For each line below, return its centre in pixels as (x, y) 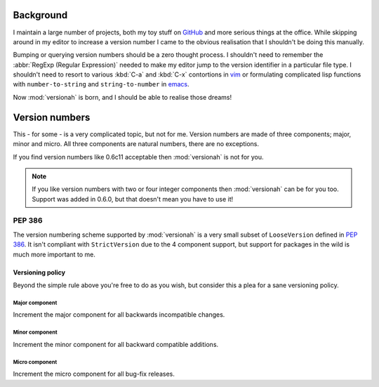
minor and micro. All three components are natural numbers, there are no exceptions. (136, 144)
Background (40, 15)
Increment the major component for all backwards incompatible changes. (119, 315)
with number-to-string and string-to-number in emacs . (101, 84)
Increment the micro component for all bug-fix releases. (94, 374)
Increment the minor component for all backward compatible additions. (116, 344)
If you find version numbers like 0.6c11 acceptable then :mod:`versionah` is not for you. (138, 157)
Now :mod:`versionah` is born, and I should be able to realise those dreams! (122, 97)
